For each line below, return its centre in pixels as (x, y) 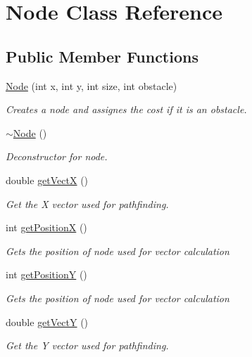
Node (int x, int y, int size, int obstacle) (92, 85)
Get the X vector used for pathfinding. (87, 203)
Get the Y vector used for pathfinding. (87, 345)
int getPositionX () (46, 227)
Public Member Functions (102, 56)
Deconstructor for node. (57, 156)
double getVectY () (47, 322)
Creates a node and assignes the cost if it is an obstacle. (126, 109)
